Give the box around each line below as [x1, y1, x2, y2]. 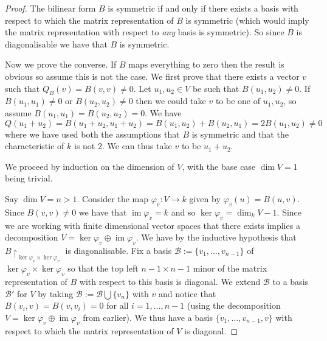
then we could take [136, 94, 206, 107]
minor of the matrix [193, 262, 267, 275]
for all [106, 299, 129, 312]
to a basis [272, 275, 309, 287]
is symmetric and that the [191, 127, 289, 140]
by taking [38, 287, 74, 300]
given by [189, 192, 221, 205]
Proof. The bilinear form [5, 2, 96, 14]
